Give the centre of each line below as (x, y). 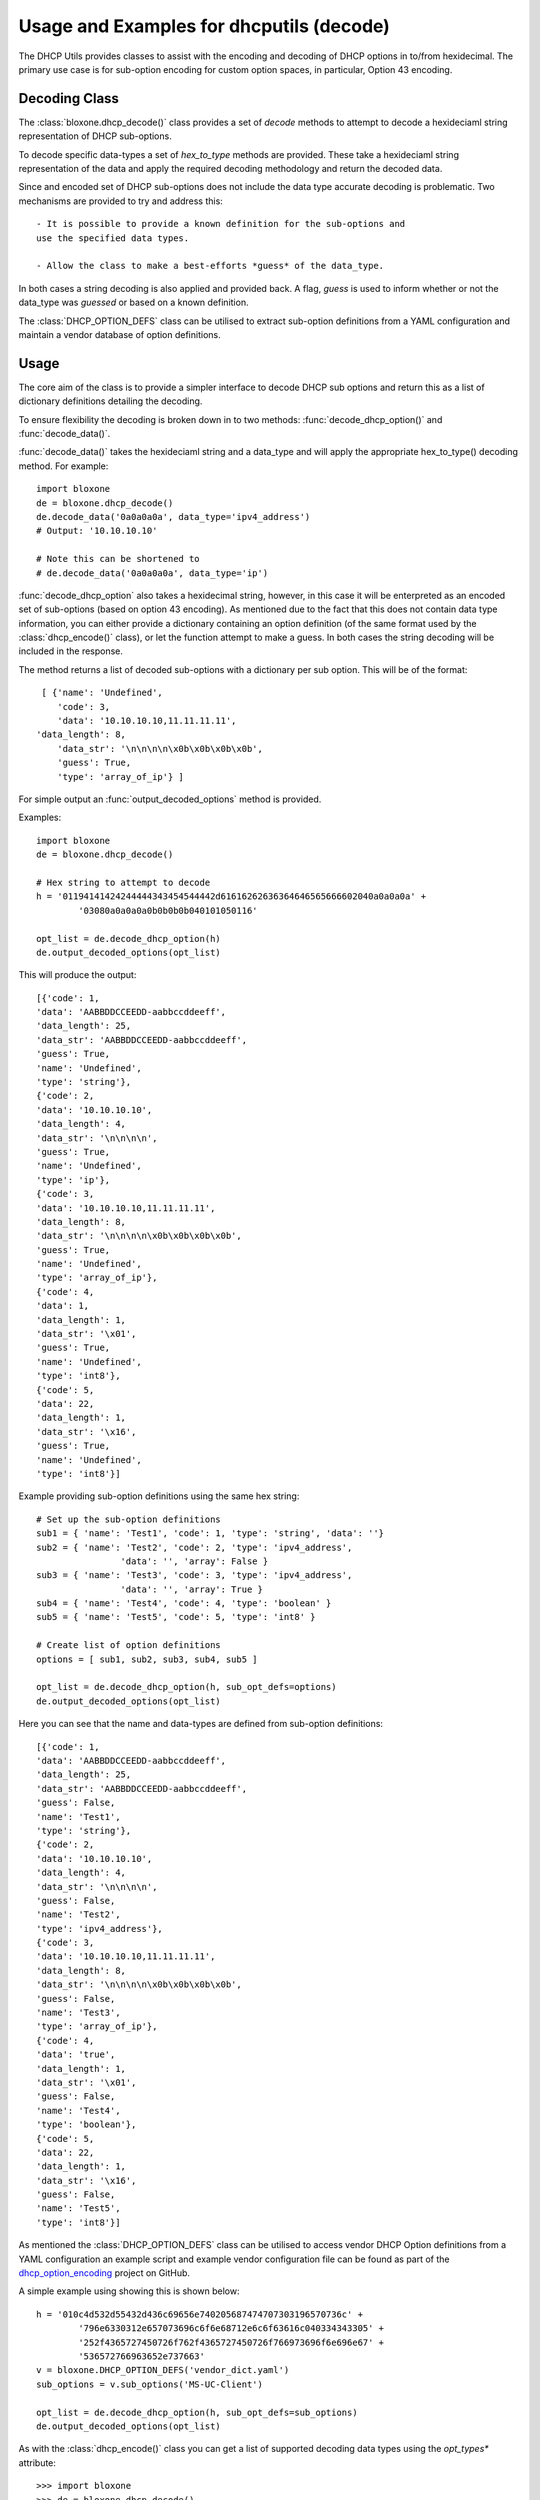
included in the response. (71, 651)
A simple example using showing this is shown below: (129, 2291)
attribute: (37, 2462)
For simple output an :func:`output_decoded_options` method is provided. (170, 799)
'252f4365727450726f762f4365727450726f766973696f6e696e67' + (231, 2342)
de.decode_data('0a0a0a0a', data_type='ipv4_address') (173, 516)
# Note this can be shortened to (118, 559)
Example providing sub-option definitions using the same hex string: (159, 1496)
